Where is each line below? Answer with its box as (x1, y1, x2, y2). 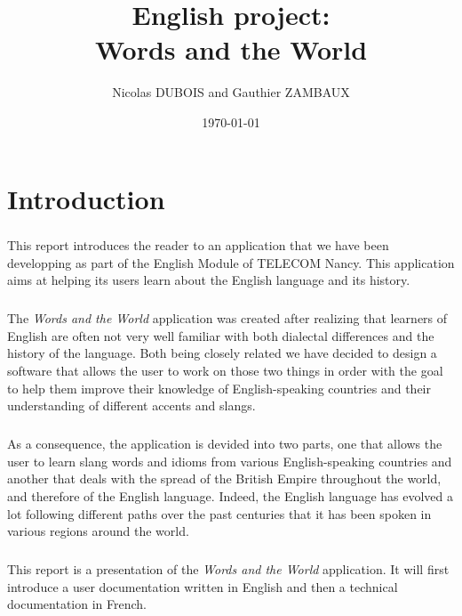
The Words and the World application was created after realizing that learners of (7, 309, 448, 328)
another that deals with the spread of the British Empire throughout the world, (7, 469, 442, 488)
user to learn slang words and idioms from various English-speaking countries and (7, 451, 452, 470)
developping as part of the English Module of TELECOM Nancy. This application (7, 253, 455, 272)
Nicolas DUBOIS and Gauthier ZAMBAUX (112, 83, 350, 101)
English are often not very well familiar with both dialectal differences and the (7, 326, 434, 344)
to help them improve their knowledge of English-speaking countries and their (7, 378, 431, 397)
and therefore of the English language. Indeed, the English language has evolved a (7, 486, 454, 505)
